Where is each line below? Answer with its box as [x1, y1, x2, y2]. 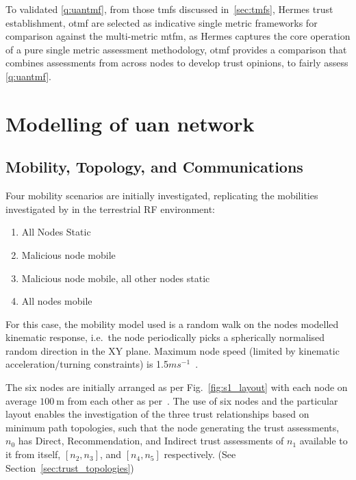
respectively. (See [164, 447, 236, 462]
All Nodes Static [21, 225, 91, 239]
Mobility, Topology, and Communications [5, 156, 303, 177]
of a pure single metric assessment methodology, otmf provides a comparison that [5, 42, 347, 56]
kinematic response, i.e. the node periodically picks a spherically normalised [5, 330, 325, 344]
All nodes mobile [21, 294, 92, 308]
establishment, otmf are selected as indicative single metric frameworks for [5, 15, 318, 29]
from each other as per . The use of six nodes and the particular [67, 393, 338, 407]
